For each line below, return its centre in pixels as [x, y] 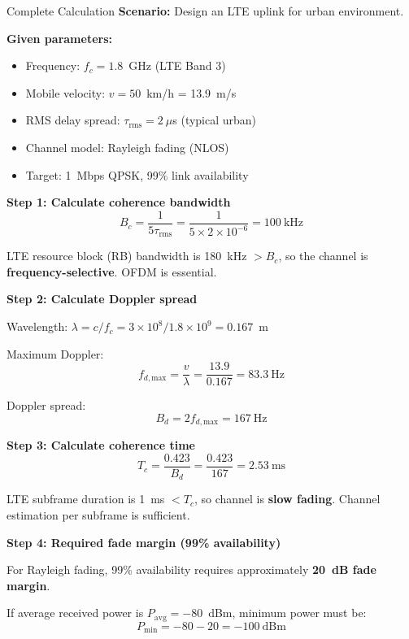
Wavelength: [37, 326]
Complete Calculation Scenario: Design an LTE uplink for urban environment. [205, 11]
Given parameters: [59, 38]
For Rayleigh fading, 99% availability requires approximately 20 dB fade [191, 569]
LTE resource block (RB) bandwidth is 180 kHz [127, 256]
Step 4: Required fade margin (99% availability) [144, 542]
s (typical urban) [215, 120]
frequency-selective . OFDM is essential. [112, 271]
